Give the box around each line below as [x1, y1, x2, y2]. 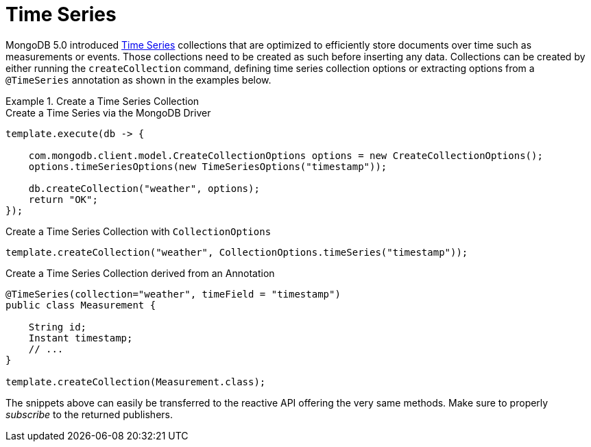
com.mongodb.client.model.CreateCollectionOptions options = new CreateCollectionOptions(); [28, 149, 543, 161]
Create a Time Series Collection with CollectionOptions [5, 225, 272, 237]
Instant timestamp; [28, 332, 133, 343]
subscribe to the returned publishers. [5, 408, 173, 420]
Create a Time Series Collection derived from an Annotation [5, 267, 275, 279]
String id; [28, 321, 87, 333]
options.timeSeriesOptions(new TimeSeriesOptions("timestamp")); [28, 160, 387, 172]
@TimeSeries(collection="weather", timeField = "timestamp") [5, 288, 341, 300]
